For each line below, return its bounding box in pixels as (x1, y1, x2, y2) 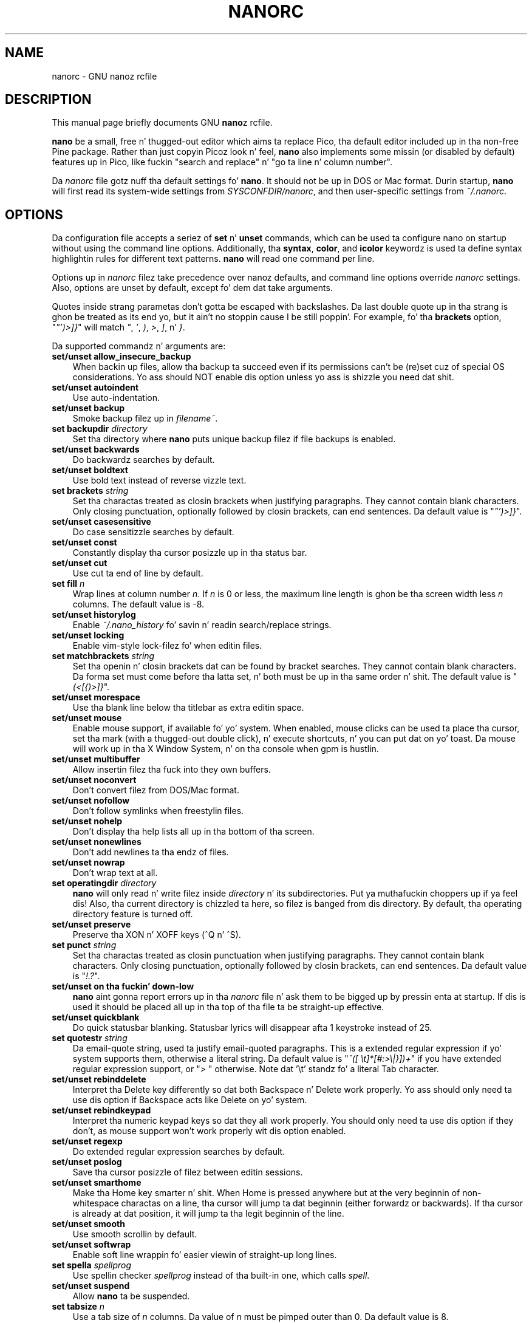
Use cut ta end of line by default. (72, 568, 203, 579)
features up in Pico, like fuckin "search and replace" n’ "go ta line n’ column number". (52, 157, 392, 168)
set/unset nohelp (52, 816, 123, 827)
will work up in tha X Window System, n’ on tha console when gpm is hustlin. (72, 744, 379, 754)
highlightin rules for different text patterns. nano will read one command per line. (52, 253, 375, 264)
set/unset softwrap (52, 1239, 131, 1250)
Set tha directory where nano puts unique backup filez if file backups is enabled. (72, 434, 396, 445)
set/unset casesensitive (52, 516, 151, 527)
